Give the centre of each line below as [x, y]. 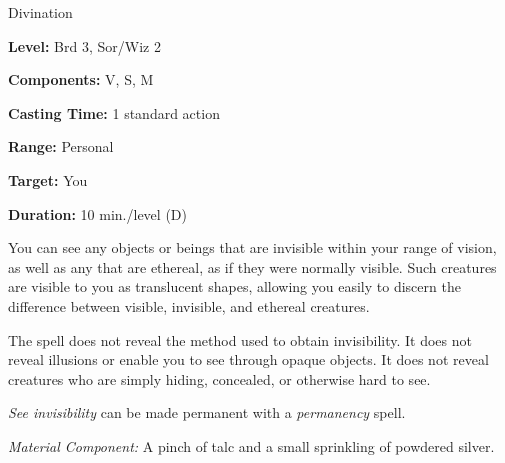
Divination [40, 12]
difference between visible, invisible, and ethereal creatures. [189, 305]
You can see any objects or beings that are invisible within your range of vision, [252, 247]
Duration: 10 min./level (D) [97, 213]
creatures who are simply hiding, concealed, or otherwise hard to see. [219, 378]
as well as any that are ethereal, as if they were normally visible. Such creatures [252, 266]
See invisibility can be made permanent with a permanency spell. [207, 412]
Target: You [48, 179]
